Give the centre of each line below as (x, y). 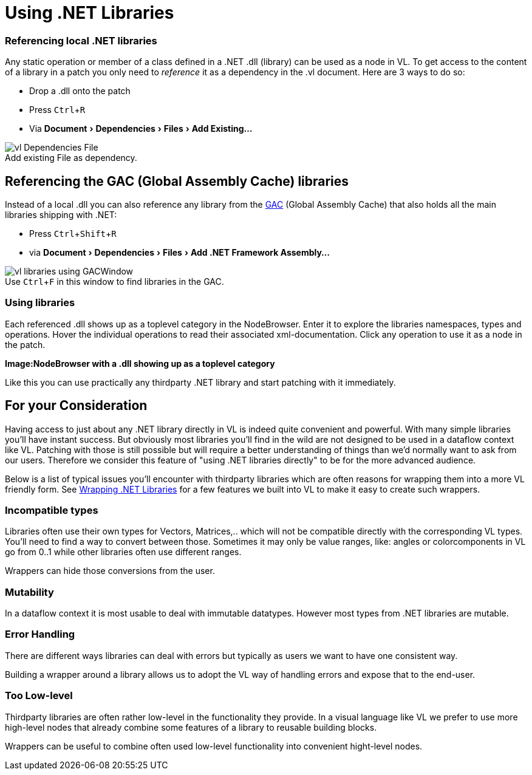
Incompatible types (52, 510)
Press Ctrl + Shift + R (73, 233)
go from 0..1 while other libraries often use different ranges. (123, 552)
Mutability (29, 592)
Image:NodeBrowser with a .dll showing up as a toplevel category (140, 363)
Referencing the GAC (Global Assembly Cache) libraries (177, 181)
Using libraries (40, 303)
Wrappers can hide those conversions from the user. (110, 571)
